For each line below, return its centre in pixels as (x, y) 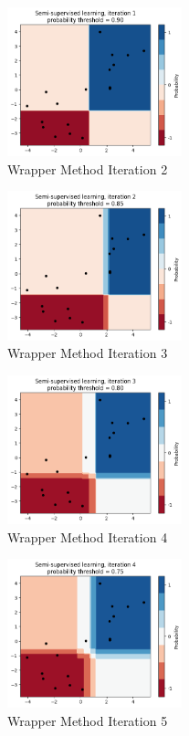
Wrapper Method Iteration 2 (88, 168)
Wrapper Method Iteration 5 (88, 721)
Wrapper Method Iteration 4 (88, 536)
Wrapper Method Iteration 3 (88, 353)
